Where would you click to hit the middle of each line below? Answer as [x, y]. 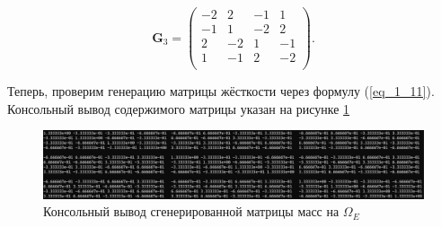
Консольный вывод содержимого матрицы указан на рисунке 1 [179, 108]
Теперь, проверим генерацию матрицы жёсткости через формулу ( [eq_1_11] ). [221, 91]
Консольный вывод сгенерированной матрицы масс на [191, 211]
